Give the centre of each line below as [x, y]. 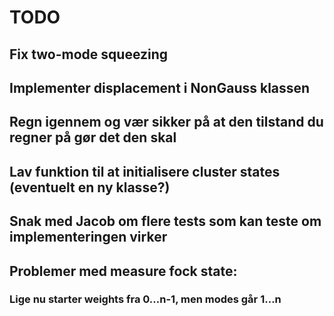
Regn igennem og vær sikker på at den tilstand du [166, 122]
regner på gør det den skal [93, 137]
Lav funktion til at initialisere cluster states [145, 171]
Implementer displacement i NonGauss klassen [160, 87]
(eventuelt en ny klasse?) [90, 187]
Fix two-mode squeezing [89, 54]
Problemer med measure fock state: [123, 271]
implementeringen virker [88, 237]
